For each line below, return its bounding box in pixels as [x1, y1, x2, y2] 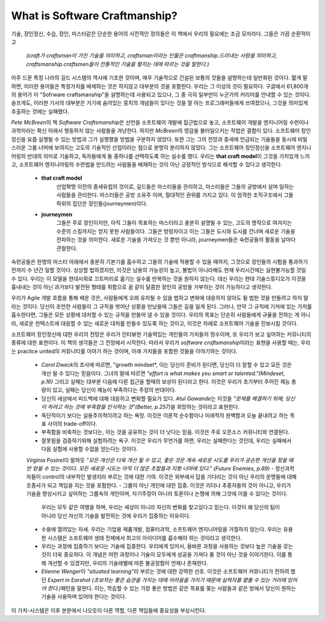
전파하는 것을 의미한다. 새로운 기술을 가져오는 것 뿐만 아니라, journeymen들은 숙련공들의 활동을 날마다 [56, 236, 296, 243]
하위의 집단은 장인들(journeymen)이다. [56, 200, 148, 207]
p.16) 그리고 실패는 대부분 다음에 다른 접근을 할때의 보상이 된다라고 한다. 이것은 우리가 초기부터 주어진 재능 [41, 378, 290, 385]
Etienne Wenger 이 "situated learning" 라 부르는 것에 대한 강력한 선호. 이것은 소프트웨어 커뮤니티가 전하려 [41, 568, 289, 575]
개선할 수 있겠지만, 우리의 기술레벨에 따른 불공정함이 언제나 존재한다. [47, 559, 208, 566]
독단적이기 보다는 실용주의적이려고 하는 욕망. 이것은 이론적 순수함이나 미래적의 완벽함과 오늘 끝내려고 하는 [41, 412, 289, 419]
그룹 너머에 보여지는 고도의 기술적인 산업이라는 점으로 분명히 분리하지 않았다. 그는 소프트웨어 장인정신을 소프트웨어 [27, 144, 296, 151]
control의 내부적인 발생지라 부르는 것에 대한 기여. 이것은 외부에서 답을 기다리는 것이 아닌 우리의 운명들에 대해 [42, 473, 297, 480]
